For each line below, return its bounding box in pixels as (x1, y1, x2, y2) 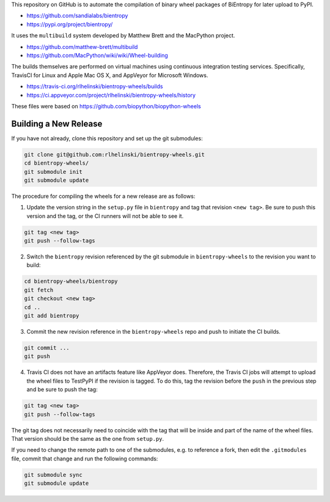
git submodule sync (24, 471, 82, 478)
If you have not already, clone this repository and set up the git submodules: (11, 135, 203, 142)
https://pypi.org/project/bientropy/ (26, 20, 113, 28)
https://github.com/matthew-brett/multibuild (26, 43, 138, 50)
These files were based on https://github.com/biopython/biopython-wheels (11, 102, 201, 110)
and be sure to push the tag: (26, 386, 98, 393)
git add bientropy (24, 312, 79, 320)
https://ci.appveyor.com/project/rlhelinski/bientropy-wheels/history (26, 91, 196, 99)
